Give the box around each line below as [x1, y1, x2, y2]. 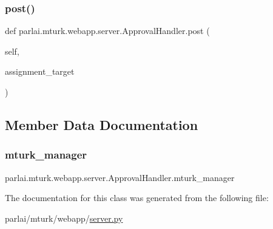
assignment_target [5, 65, 75, 78]
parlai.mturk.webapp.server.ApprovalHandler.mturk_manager [5, 171, 235, 183]
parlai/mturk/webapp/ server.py [5, 211, 123, 224]
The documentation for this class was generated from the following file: [5, 191, 269, 204]
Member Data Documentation [5, 115, 198, 134]
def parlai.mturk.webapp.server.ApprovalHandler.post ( [5, 24, 210, 37]
